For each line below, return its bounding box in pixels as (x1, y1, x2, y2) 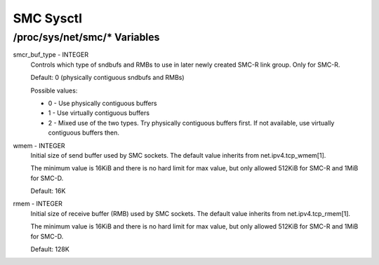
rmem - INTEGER (13, 200, 63, 208)
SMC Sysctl (13, 11, 83, 26)
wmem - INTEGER (13, 141, 66, 150)
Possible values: (30, 86, 78, 95)
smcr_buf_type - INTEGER (13, 50, 89, 59)
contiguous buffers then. (48, 128, 119, 137)
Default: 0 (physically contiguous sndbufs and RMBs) (30, 74, 185, 82)
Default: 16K (30, 186, 66, 196)
